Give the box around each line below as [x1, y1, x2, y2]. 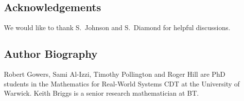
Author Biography [4, 46, 98, 61]
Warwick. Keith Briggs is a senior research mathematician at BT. [4, 88, 199, 98]
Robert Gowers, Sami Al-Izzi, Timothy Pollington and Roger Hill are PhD [4, 69, 226, 79]
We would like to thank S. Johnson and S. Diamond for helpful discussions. [4, 22, 230, 33]
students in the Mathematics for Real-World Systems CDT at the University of [4, 78, 240, 88]
